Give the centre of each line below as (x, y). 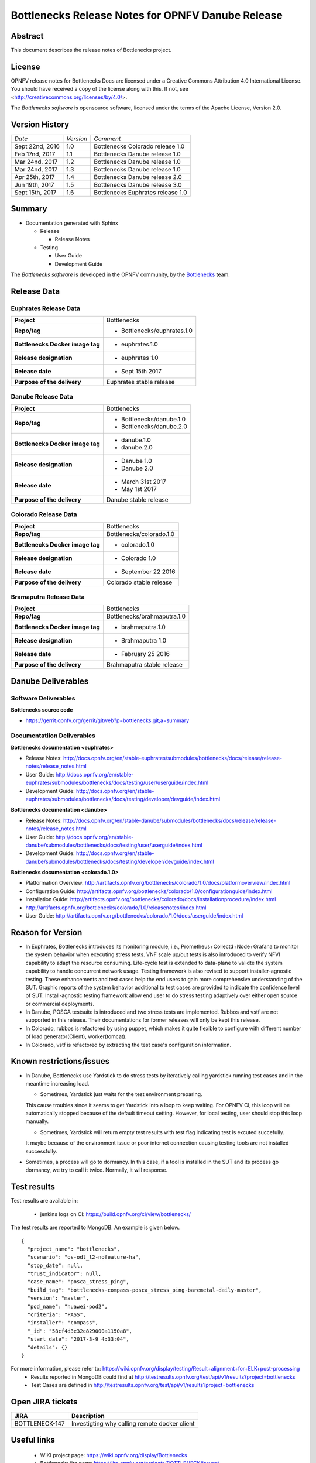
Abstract (27, 36)
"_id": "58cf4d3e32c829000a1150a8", (80, 1331)
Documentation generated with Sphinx (72, 223)
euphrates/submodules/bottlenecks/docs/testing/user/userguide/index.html (117, 783)
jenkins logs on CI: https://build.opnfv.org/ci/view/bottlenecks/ (116, 1214)
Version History (40, 124)
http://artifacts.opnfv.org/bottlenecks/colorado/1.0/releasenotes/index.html (116, 908)
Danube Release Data (42, 397)
